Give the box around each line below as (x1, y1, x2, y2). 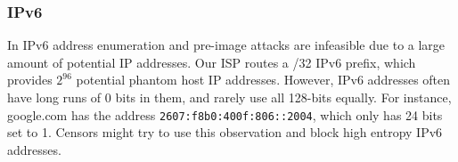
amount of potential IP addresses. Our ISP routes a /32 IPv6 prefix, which (7, 53, 416, 71)
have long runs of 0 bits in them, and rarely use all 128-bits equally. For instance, (7, 88, 452, 106)
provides (7, 70, 53, 89)
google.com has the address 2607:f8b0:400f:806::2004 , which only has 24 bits (7, 105, 443, 124)
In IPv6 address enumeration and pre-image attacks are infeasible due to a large (7, 36, 446, 54)
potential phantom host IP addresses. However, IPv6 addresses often (76, 70, 451, 89)
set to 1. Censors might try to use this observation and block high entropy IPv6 (7, 123, 443, 142)
